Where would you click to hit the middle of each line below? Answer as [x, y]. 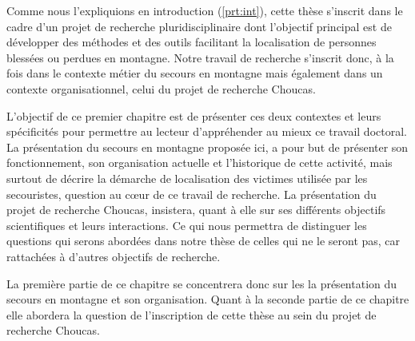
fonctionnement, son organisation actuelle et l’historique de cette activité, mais [200, 163]
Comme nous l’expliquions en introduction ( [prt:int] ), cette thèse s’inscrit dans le [205, 10]
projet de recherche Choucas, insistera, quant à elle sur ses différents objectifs [196, 210]
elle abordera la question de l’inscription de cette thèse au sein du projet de [192, 314]
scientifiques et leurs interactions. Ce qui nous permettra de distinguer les [187, 225]
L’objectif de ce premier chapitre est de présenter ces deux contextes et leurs [194, 115]
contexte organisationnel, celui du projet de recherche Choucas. [161, 88]
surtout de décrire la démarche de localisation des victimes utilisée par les [187, 178]
